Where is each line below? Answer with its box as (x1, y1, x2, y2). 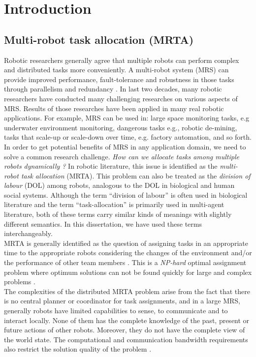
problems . (4, 276, 35, 287)
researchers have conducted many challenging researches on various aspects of (4, 93, 238, 103)
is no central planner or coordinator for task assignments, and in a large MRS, (4, 296, 240, 306)
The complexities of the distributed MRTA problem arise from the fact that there (4, 286, 250, 296)
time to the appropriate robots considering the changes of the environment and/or (4, 247, 252, 258)
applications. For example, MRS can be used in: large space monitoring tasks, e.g (4, 113, 249, 123)
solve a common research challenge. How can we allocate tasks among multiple (4, 151, 239, 161)
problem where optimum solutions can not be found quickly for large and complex (4, 267, 252, 277)
